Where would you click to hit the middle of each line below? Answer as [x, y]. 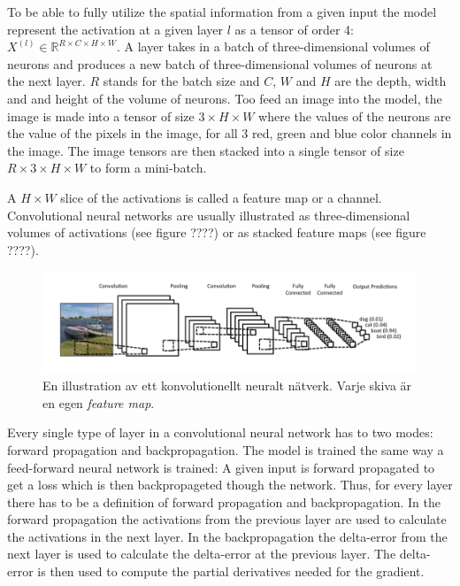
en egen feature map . [99, 402]
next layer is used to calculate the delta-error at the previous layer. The [202, 554]
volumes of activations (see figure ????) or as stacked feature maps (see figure [217, 232]
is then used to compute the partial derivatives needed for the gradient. [231, 571]
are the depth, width [391, 81]
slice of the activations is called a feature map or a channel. [221, 197]
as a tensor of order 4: [294, 29]
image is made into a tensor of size [101, 116]
